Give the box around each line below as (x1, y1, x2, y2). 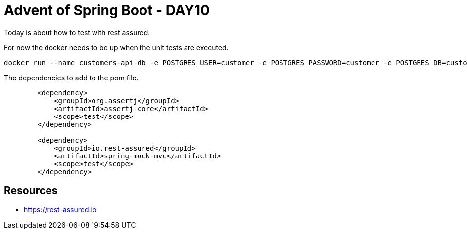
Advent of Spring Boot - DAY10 (4, 2, 210, 19)
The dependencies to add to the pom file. (4, 73, 139, 82)
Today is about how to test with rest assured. (4, 28, 150, 37)
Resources (4, 184, 58, 197)
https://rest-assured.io (24, 205, 97, 214)
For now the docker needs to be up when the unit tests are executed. (4, 43, 229, 52)
